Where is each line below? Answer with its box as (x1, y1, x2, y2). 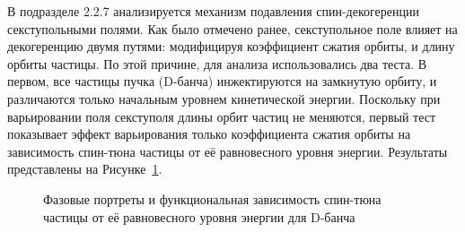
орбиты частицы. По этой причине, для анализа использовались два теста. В (7, 54, 427, 73)
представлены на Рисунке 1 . (7, 159, 162, 178)
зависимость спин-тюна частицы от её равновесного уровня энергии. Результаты (7, 142, 448, 160)
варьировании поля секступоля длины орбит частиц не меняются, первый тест (7, 107, 436, 125)
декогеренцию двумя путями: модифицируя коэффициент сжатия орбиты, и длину (7, 37, 455, 56)
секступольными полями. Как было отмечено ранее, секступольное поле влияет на (7, 19, 458, 38)
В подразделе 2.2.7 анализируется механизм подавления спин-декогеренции (7, 2, 419, 20)
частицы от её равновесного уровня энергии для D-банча (43, 207, 355, 226)
